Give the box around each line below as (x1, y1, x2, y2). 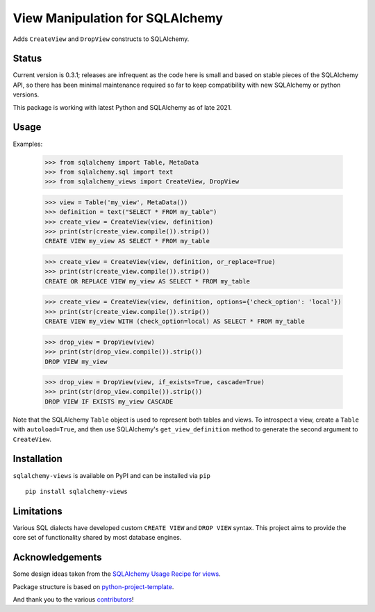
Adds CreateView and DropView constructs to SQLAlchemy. (12, 35, 190, 43)
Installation (12, 453, 62, 465)
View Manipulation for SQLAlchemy (12, 10, 224, 26)
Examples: (12, 140, 43, 148)
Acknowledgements (12, 552, 102, 563)
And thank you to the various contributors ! (12, 595, 134, 604)
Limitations (12, 505, 62, 517)
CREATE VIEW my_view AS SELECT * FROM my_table (44, 237, 210, 245)
